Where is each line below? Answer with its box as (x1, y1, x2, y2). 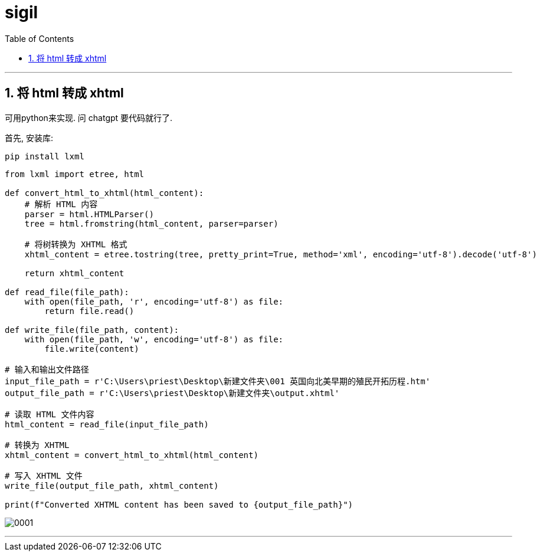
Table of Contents (5, 33, 74, 44)
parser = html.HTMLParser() (24, 209, 154, 219)
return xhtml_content (24, 268, 125, 278)
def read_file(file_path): (5, 287, 129, 297)
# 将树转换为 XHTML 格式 (24, 239, 127, 249)
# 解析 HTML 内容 (24, 199, 98, 209)
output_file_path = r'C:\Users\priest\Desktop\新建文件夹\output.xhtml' (5, 388, 340, 398)
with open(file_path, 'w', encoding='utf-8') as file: (24, 334, 284, 344)
